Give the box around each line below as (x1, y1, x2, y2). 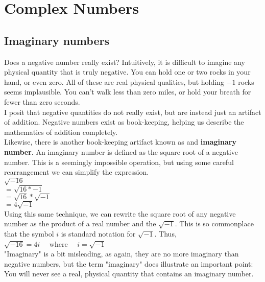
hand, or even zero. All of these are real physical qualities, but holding (4, 76, 224, 87)
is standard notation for (61, 228, 136, 239)
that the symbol (4, 228, 54, 239)
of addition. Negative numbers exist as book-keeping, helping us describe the (4, 116, 244, 127)
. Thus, (154, 228, 177, 239)
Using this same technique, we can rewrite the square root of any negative (4, 208, 236, 219)
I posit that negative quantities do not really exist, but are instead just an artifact (4, 106, 261, 117)
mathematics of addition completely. (4, 126, 118, 137)
